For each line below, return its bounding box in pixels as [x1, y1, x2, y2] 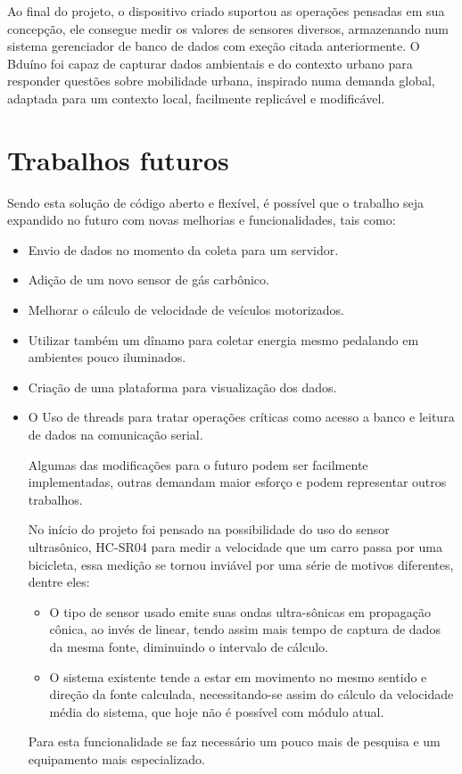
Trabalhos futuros [7, 141, 229, 177]
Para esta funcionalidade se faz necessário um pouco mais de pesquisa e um [28, 732, 441, 751]
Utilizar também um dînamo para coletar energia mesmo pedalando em [28, 330, 419, 349]
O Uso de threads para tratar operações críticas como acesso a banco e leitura [28, 408, 455, 426]
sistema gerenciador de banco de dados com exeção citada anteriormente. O [7, 37, 420, 55]
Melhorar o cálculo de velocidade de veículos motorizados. [28, 301, 344, 319]
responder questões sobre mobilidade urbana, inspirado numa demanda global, [7, 71, 435, 90]
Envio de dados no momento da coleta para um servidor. [28, 240, 339, 259]
